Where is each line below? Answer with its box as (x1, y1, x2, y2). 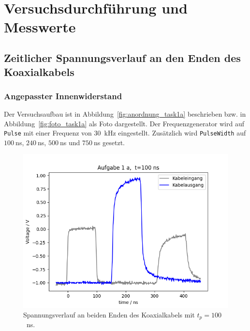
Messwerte (4, 17, 76, 37)
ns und (60, 137, 80, 147)
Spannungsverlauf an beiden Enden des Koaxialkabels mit (23, 309, 195, 319)
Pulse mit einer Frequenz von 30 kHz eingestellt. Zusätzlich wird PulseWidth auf (4, 128, 246, 138)
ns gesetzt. (94, 137, 125, 147)
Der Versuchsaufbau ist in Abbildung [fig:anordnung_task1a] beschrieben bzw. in (4, 108, 246, 119)
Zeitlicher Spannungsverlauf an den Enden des (4, 50, 241, 65)
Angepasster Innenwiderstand (4, 90, 122, 102)
